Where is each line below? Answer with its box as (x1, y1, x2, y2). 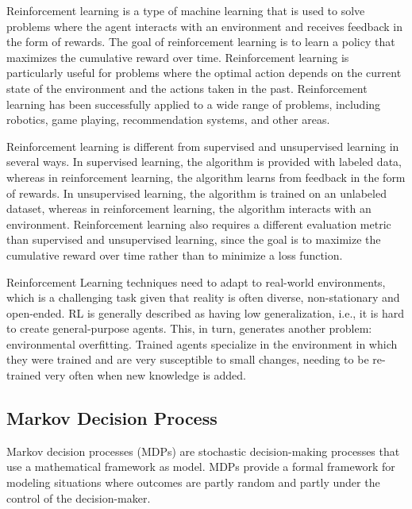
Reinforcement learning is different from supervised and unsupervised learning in (6, 137, 399, 154)
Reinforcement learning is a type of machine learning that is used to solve (6, 2, 365, 18)
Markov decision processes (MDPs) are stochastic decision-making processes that (6, 442, 400, 459)
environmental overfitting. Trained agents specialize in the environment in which (6, 335, 398, 352)
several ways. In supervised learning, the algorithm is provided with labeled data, (6, 153, 402, 170)
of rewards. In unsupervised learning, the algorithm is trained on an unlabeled (6, 184, 387, 201)
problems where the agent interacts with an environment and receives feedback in (6, 17, 402, 34)
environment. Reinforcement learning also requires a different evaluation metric (6, 215, 391, 232)
